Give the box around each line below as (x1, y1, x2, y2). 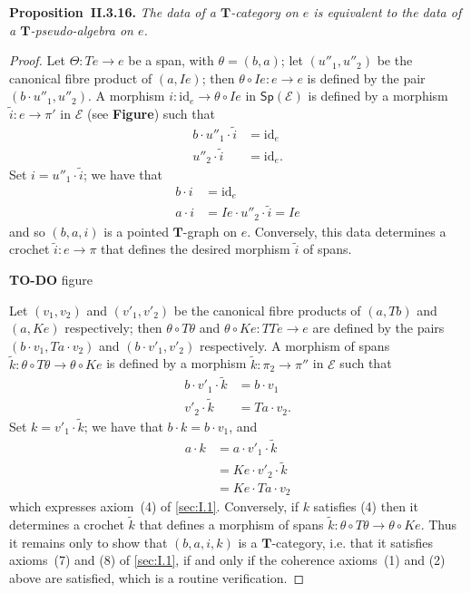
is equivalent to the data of (313, 3, 462, 21)
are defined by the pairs (312, 318, 445, 337)
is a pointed (103, 221, 169, 240)
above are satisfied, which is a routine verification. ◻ (9, 568, 305, 587)
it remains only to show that (9, 532, 168, 551)
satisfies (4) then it (313, 497, 418, 516)
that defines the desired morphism (101, 239, 290, 258)
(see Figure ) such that (86, 103, 215, 122)
